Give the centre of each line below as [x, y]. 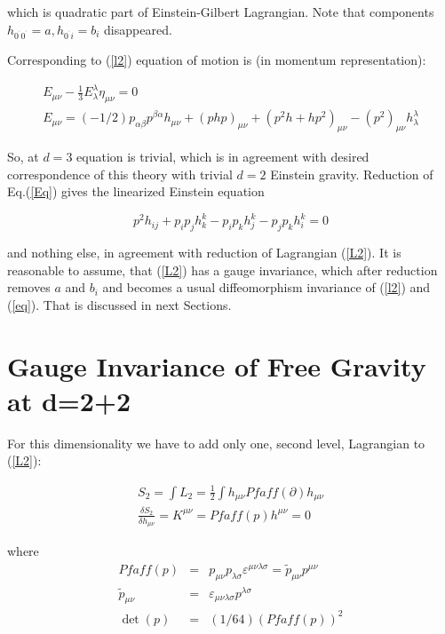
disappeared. [138, 29]
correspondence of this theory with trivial [120, 174]
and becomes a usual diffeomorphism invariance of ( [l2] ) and [266, 287]
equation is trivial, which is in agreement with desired [223, 157]
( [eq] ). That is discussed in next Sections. [119, 304]
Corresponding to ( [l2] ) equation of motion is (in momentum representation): [217, 60]
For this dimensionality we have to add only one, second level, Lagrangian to [216, 443]
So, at [23, 157]
